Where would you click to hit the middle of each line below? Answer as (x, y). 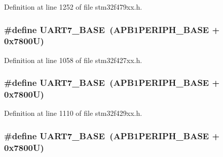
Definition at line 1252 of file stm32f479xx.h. (73, 7)
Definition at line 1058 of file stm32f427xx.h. (73, 60)
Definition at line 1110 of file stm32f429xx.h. (73, 113)
